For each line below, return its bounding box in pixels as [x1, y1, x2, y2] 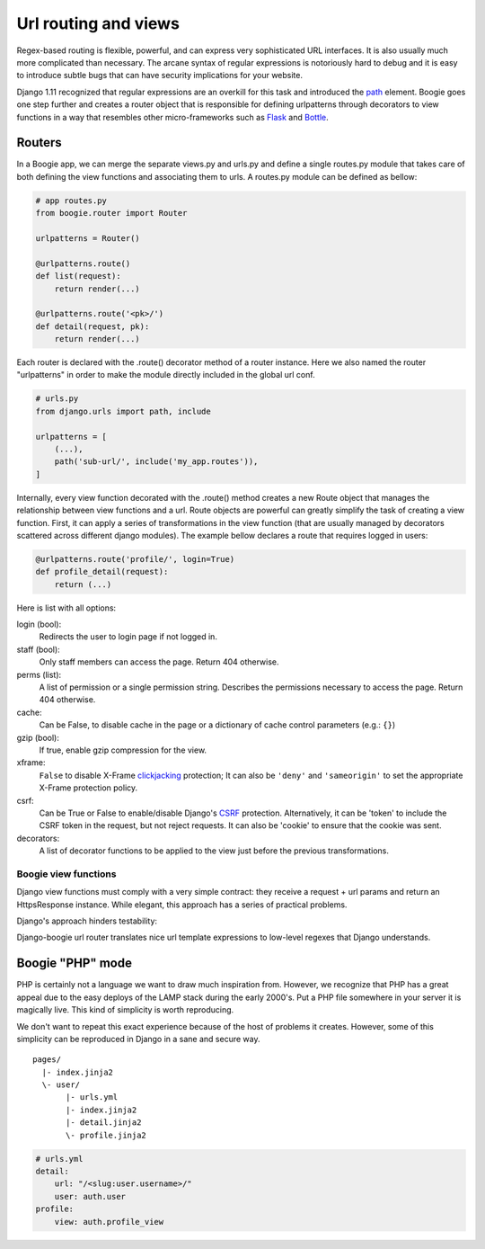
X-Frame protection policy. [39, 782, 138, 793]
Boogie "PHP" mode [16, 956, 132, 971]
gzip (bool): [16, 732, 60, 743]
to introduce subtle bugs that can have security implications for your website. [16, 70, 304, 81]
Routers [16, 135, 62, 150]
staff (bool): [16, 644, 60, 655]
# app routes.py [35, 195, 108, 206]
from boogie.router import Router [35, 208, 188, 219]
